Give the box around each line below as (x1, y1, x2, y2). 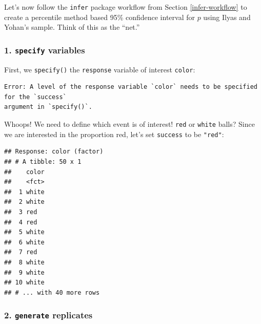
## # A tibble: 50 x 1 (4, 158, 82, 165)
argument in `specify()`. (4, 103, 92, 111)
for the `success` (4, 93, 67, 101)
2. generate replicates (4, 309, 93, 321)
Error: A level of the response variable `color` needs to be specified (4, 83, 257, 91)
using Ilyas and (203, 11, 251, 22)
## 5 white (4, 228, 45, 236)
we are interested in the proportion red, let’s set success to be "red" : (4, 128, 224, 139)
